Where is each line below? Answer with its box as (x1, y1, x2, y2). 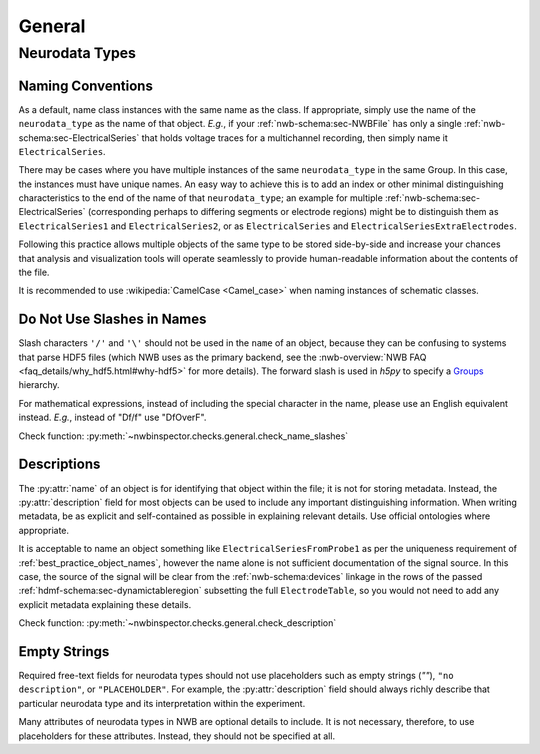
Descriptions (18, 456, 101, 473)
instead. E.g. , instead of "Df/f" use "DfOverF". (18, 411, 207, 424)
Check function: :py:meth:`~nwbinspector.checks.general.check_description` (18, 617, 337, 629)
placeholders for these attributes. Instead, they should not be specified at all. (18, 730, 335, 742)
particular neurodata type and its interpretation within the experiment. (18, 697, 306, 709)
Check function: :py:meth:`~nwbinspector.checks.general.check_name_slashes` (18, 430, 349, 442)
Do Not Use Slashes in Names (18, 311, 207, 328)
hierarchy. (18, 379, 60, 391)
